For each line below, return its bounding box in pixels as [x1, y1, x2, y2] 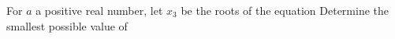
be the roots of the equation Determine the [181, 2, 389, 18]
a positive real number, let [35, 2, 163, 18]
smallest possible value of [6, 17, 128, 34]
